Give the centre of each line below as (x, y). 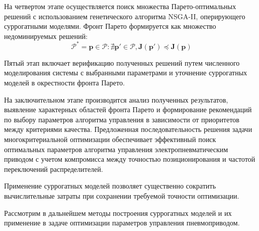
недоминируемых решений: (46, 36)
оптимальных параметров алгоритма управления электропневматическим (116, 149)
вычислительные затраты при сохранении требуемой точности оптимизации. (122, 196)
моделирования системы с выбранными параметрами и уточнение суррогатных (126, 73)
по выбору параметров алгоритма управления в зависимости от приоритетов (122, 119)
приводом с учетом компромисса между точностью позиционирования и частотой (130, 159)
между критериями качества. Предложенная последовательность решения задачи (128, 129)
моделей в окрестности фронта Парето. (64, 83)
